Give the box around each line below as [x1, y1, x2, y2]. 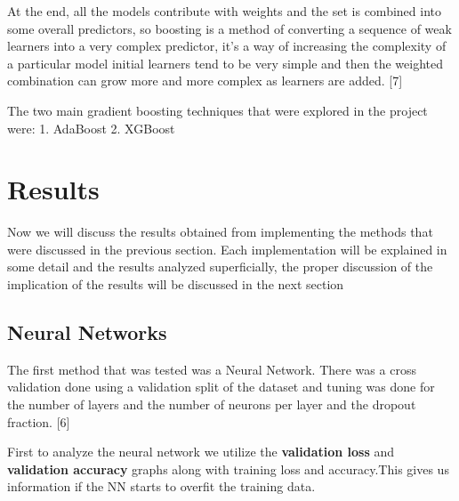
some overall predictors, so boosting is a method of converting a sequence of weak [7, 19, 452, 37]
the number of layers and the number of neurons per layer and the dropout [7, 395, 416, 414]
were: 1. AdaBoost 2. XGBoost [7, 118, 175, 137]
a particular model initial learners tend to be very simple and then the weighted [7, 53, 443, 72]
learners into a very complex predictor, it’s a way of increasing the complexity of [7, 36, 447, 55]
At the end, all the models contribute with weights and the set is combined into [7, 2, 441, 20]
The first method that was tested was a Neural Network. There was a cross [7, 360, 416, 378]
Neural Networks [7, 319, 167, 346]
